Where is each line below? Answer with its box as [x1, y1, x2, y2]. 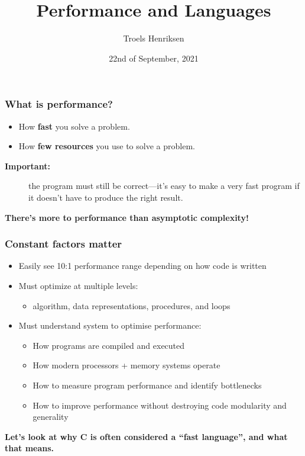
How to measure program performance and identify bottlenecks [33, 378, 262, 391]
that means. [5, 442, 54, 454]
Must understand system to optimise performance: [18, 319, 202, 332]
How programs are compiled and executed [33, 339, 185, 351]
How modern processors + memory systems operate [33, 359, 220, 371]
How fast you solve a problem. [18, 120, 130, 132]
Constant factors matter [5, 236, 122, 251]
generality [33, 410, 69, 423]
